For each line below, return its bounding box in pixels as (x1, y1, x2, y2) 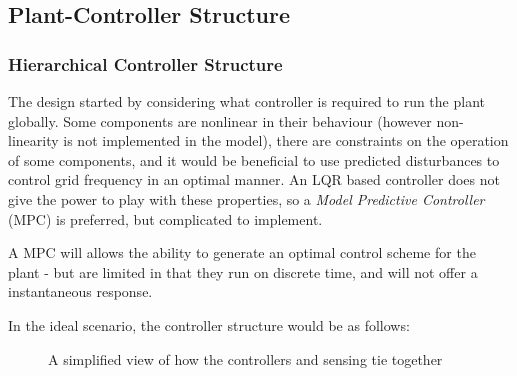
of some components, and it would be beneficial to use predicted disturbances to (8, 149, 500, 170)
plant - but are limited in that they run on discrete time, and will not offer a (8, 261, 478, 282)
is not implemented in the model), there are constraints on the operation (63, 130, 509, 151)
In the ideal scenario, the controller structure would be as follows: (8, 314, 410, 335)
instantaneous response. (8, 281, 153, 302)
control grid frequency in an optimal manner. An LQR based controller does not (8, 169, 500, 190)
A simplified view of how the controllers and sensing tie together (48, 348, 443, 369)
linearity (8, 130, 59, 151)
